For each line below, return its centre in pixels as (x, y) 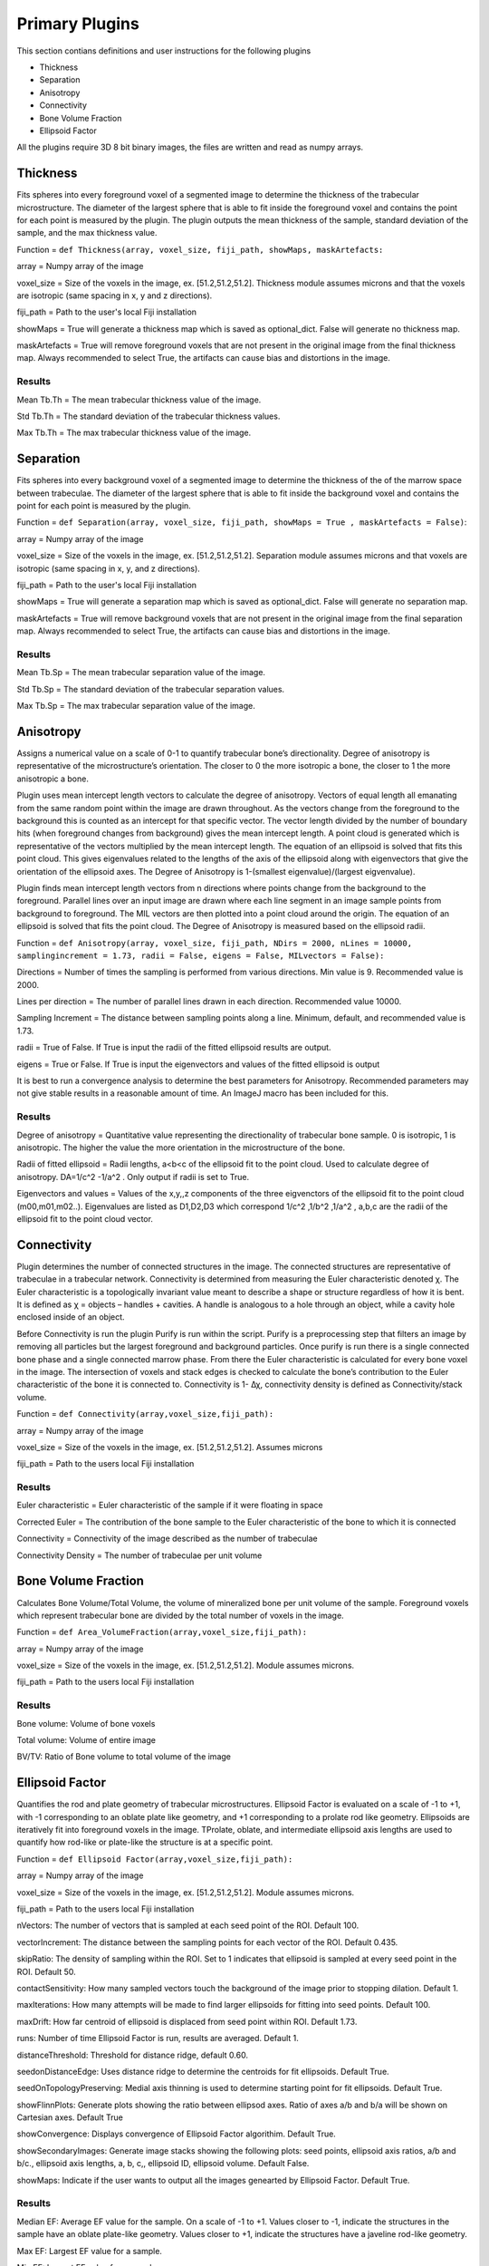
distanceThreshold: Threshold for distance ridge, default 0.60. (133, 2055)
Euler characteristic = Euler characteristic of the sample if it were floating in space (170, 1506)
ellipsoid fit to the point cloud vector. (85, 1218)
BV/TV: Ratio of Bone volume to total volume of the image (124, 1757)
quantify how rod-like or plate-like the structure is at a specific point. (145, 1842)
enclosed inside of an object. (71, 1317)
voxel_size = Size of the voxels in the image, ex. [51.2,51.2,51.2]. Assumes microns (170, 1447)
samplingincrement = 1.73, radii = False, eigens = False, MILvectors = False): (201, 955)
